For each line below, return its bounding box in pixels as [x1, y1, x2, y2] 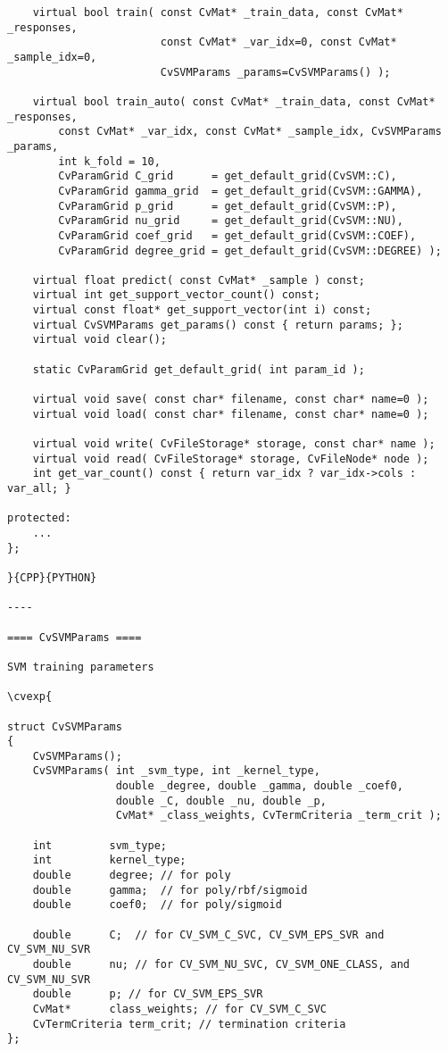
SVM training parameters [7, 660, 154, 673]
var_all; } [7, 482, 71, 495]
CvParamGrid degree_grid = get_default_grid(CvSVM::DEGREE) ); [58, 244, 442, 257]
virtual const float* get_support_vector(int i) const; [32, 304, 372, 317]
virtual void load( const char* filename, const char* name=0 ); [32, 407, 429, 421]
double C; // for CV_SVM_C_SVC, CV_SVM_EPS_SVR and [32, 928, 385, 941]
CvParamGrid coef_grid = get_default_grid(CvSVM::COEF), [58, 229, 417, 242]
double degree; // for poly [32, 869, 231, 882]
